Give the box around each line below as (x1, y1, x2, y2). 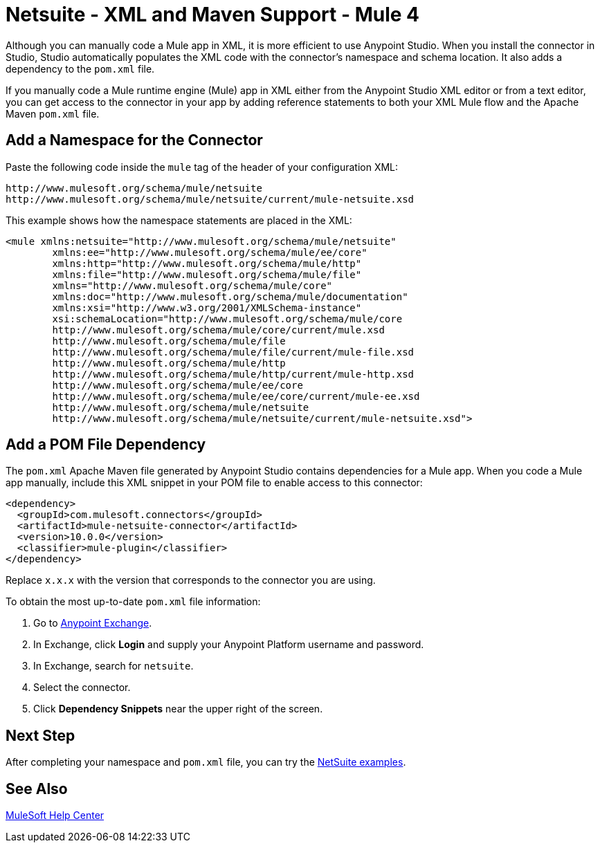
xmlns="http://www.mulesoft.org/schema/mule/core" (52, 279, 333, 291)
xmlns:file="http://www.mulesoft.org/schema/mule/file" (52, 268, 362, 280)
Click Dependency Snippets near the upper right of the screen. (33, 703, 323, 715)
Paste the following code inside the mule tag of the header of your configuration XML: (6, 160, 399, 173)
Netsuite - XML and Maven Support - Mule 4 (6, 3, 420, 26)
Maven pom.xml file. (6, 107, 100, 120)
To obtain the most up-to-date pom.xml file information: (6, 596, 261, 608)
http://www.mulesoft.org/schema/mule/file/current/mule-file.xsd (52, 346, 415, 358)
